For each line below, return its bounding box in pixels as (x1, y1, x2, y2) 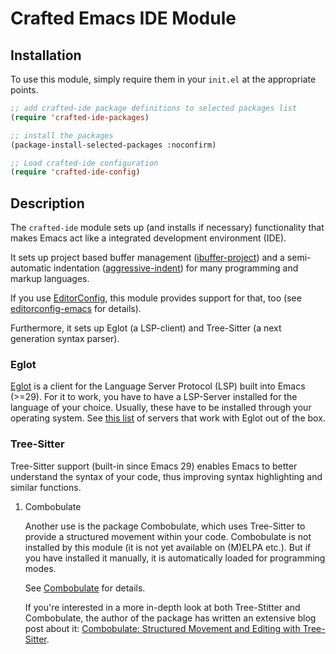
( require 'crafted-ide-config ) (10, 167, 141, 177)
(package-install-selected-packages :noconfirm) (10, 140, 217, 150)
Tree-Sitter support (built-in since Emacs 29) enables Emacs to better (10, 460, 298, 472)
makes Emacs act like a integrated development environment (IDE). (10, 232, 287, 244)
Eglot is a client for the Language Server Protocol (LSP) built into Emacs (10, 380, 306, 392)
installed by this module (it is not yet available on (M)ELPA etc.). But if (24, 541, 312, 553)
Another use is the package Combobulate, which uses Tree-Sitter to (24, 520, 306, 532)
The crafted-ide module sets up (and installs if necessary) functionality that (10, 222, 325, 234)
